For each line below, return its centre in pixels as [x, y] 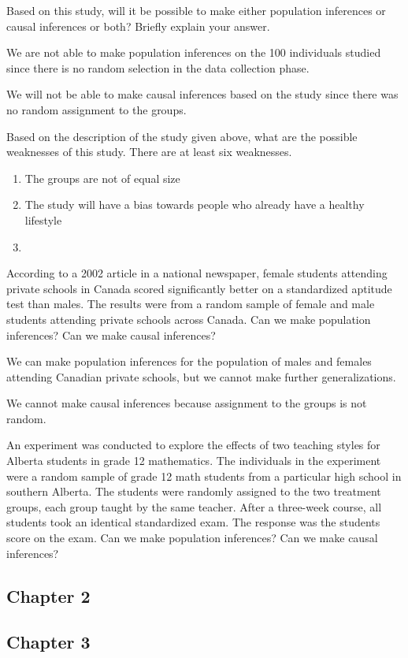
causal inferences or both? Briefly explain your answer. [138, 26]
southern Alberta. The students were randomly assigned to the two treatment [194, 491]
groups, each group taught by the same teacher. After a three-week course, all [194, 506]
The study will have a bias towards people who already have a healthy [195, 204]
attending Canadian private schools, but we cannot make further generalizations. [201, 376]
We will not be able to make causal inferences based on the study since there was [202, 94]
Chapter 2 [48, 595]
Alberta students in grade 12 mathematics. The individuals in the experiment [194, 461]
